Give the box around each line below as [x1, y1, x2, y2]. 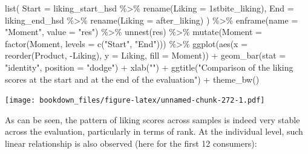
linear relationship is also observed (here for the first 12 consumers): [5, 137, 257, 149]
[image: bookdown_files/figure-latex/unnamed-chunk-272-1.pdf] [5, 96, 265, 105]
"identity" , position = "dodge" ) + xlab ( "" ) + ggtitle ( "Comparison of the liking [5, 60, 293, 73]
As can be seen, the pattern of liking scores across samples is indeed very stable [5, 113, 300, 126]
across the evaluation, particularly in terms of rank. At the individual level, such [5, 125, 303, 138]
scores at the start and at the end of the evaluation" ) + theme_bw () [5, 72, 260, 85]
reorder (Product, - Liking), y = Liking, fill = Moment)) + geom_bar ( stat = [5, 49, 286, 62]
